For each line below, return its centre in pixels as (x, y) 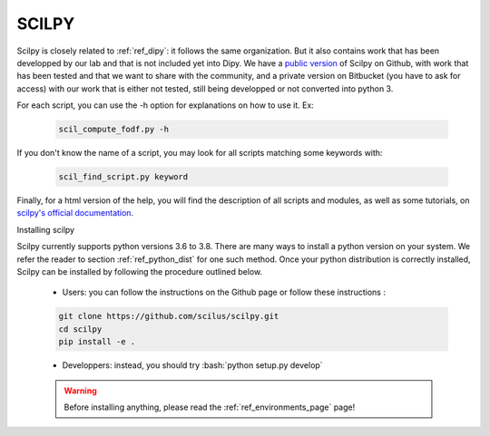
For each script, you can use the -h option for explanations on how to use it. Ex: (166, 105)
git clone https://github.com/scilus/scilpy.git (169, 316)
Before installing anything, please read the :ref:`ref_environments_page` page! (210, 407)
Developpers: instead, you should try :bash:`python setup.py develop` (192, 365)
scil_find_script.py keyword (123, 177)
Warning (80, 391)
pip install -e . (97, 342)
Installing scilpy (46, 229)
